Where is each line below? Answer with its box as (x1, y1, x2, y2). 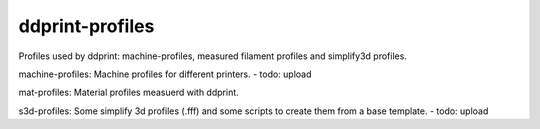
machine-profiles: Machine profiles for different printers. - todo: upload (18, 68, 312, 80)
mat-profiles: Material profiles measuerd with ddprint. (18, 86, 239, 99)
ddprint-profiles (18, 15, 155, 37)
